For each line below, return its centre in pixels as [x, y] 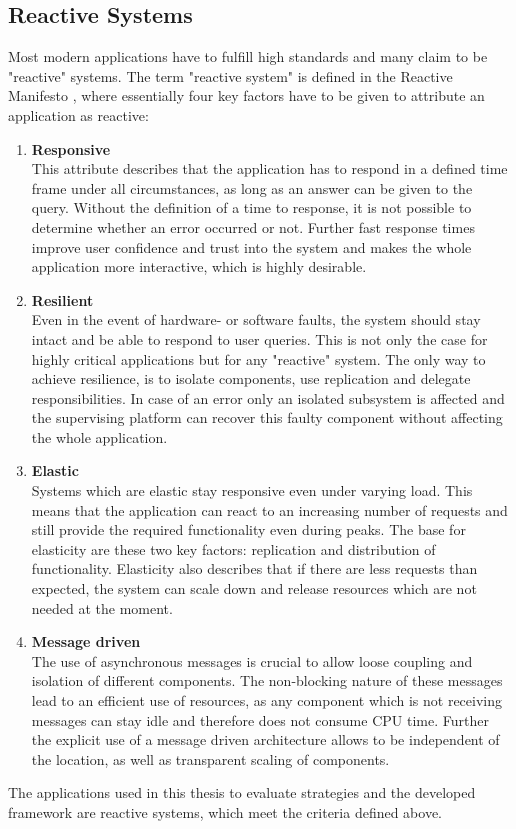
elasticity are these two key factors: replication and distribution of [233, 548]
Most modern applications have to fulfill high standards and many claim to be [248, 56]
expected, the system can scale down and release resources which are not [254, 588]
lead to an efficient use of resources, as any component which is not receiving [267, 700]
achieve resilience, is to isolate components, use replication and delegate [251, 378]
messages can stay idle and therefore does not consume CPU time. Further [260, 719]
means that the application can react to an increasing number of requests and [269, 509]
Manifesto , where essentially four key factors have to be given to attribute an [246, 95]
